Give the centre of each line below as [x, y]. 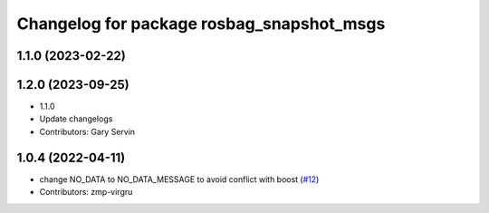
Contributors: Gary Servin [87, 131]
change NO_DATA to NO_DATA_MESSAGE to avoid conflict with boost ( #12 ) [179, 179]
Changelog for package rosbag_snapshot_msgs [201, 24]
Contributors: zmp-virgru [86, 192]
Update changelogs [76, 119]
